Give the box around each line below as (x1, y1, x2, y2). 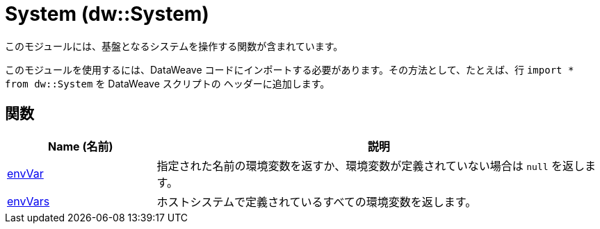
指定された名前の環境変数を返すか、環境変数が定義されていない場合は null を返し (156, 158, 585, 173)
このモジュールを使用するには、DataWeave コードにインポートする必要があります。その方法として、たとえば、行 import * (5, 63, 574, 76)
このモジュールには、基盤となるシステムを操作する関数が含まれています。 (5, 40, 343, 52)
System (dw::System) (5, 2, 209, 26)
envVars (7, 194, 50, 208)
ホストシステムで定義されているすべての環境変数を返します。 (156, 194, 477, 209)
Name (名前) (48, 139, 113, 153)
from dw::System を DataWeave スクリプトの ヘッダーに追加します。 (5, 77, 330, 90)
